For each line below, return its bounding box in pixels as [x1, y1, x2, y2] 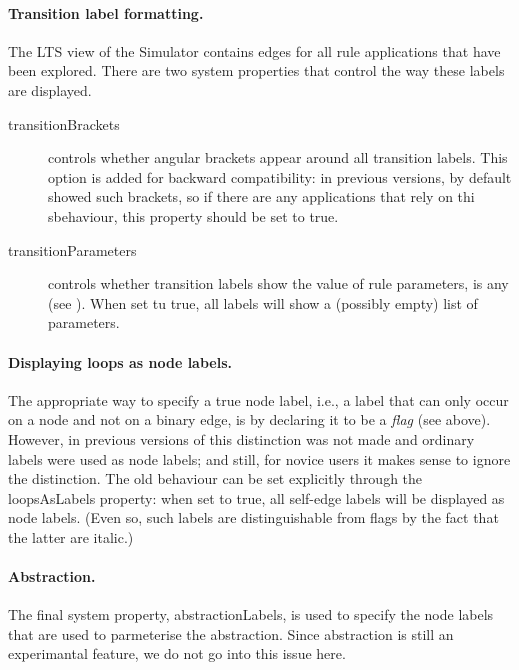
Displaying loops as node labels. [8, 351, 232, 372]
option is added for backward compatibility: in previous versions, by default [48, 166, 512, 187]
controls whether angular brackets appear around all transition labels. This [48, 147, 508, 168]
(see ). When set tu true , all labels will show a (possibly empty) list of [48, 292, 478, 313]
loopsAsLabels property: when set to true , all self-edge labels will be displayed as [8, 487, 505, 508]
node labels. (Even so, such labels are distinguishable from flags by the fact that [8, 507, 499, 528]
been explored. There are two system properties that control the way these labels [8, 60, 505, 81]
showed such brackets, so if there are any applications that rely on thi [48, 186, 475, 207]
